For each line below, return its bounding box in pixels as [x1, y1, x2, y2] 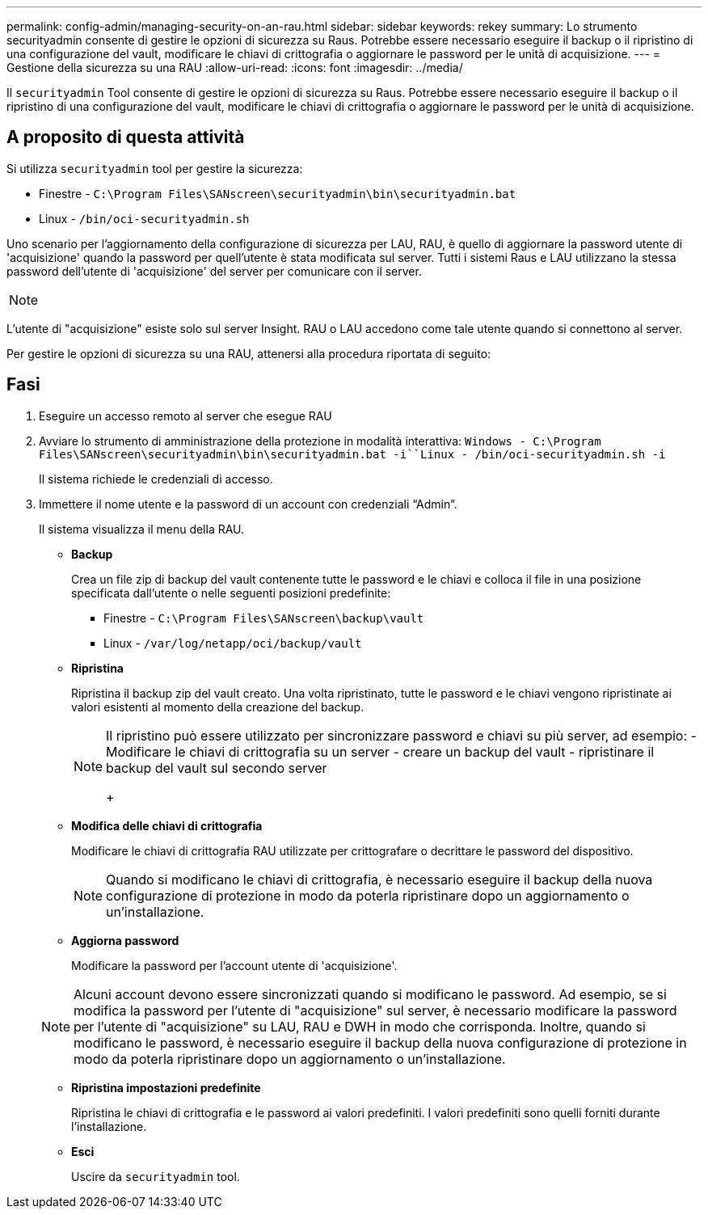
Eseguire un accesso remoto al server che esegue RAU [39, 408, 332, 423]
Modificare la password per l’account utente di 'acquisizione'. [71, 958, 398, 972]
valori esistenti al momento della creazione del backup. [71, 699, 365, 714]
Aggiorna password [71, 933, 179, 947]
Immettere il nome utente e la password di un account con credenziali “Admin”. [39, 496, 457, 511]
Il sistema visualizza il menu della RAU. [39, 521, 245, 536]
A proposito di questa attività [6, 127, 245, 148]
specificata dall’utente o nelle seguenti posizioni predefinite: [71, 585, 391, 600]
